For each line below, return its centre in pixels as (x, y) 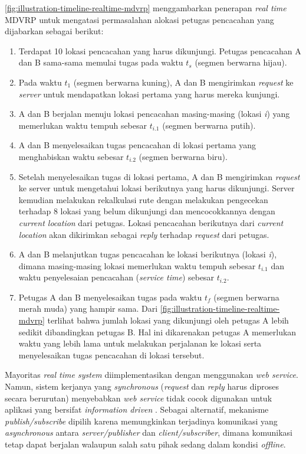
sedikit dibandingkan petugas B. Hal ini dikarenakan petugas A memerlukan (157, 331)
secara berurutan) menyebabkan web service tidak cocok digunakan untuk (139, 398)
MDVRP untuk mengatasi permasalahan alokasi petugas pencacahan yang (139, 19)
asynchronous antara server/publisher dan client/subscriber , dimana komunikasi (149, 432)
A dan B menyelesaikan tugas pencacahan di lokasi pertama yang (137, 145)
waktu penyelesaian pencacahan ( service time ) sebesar (116, 277)
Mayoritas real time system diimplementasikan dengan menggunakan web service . (152, 375)
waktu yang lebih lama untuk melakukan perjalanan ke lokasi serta (140, 343)
